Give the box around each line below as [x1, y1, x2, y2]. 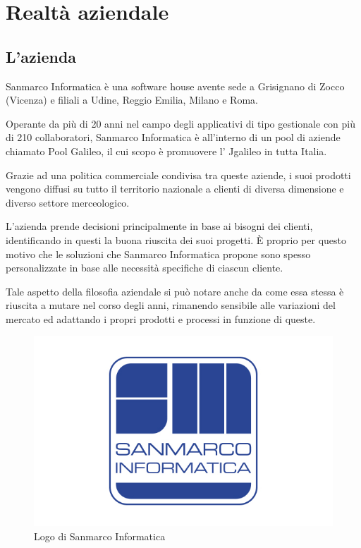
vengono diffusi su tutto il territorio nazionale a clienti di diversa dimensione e [6, 181, 344, 196]
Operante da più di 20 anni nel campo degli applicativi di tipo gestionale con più [6, 116, 356, 130]
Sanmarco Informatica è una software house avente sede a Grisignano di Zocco [6, 78, 345, 93]
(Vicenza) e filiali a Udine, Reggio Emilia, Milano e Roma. [6, 92, 258, 107]
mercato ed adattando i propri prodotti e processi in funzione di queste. [6, 311, 316, 326]
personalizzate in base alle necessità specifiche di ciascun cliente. [6, 260, 283, 275]
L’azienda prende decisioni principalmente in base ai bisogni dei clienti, [6, 219, 313, 233]
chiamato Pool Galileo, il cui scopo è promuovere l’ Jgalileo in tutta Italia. [6, 143, 327, 158]
